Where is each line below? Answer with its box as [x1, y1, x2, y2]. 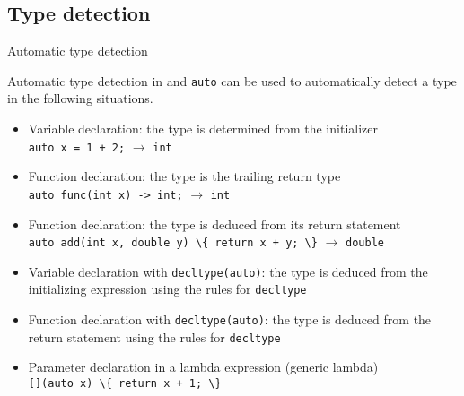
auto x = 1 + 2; [28, 141, 126, 154]
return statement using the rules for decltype [28, 327, 281, 346]
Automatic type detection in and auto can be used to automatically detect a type [7, 71, 457, 90]
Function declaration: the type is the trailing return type [28, 167, 341, 185]
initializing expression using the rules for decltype [28, 280, 307, 298]
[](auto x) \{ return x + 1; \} [28, 377, 222, 391]
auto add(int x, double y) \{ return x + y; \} [28, 237, 318, 250]
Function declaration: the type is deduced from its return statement [28, 214, 401, 233]
